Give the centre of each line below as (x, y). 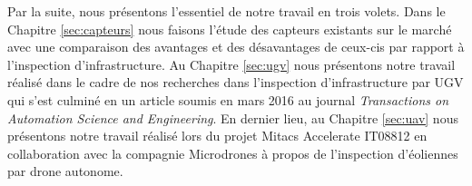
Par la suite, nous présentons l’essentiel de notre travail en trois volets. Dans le (226, 11)
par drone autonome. (65, 171)
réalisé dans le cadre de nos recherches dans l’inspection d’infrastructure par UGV (236, 82)
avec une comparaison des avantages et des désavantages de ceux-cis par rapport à (236, 47)
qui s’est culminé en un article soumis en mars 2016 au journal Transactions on (228, 99)
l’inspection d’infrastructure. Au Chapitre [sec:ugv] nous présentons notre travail (231, 64)
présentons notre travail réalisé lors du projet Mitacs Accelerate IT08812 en (217, 136)
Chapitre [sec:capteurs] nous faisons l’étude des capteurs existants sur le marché (230, 29)
